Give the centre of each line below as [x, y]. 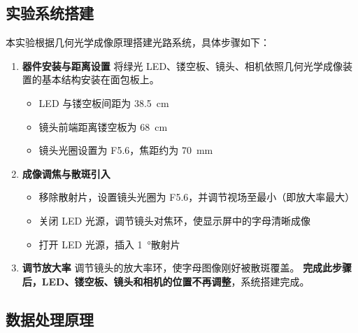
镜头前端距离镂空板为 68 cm [103, 126]
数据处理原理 [50, 319]
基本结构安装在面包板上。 [100, 79]
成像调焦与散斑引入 [66, 173]
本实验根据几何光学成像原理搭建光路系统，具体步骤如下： [138, 42]
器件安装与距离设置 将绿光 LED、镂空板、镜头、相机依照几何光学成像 [182, 65]
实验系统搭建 [50, 13]
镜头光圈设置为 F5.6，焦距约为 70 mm [126, 150]
